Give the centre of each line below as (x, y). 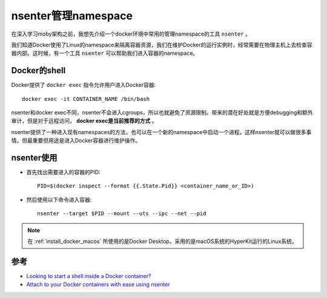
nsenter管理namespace (72, 16)
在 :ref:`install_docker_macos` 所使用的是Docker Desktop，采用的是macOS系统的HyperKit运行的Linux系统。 (163, 241)
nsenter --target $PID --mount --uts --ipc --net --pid (122, 214)
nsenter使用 (34, 158)
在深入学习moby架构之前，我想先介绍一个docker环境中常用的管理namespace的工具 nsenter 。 (131, 34)
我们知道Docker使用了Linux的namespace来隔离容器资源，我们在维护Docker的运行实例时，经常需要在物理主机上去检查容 (162, 45)
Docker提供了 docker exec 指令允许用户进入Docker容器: (84, 85)
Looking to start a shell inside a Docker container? (89, 276)
